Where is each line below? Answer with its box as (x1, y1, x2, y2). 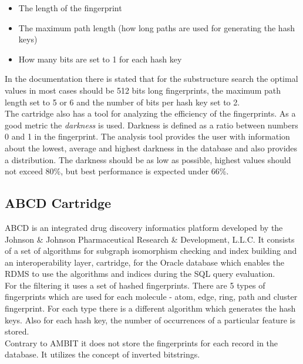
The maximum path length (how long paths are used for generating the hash (18, 21, 295, 34)
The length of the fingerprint (18, 2, 122, 14)
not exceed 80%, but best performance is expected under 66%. (5, 165, 229, 177)
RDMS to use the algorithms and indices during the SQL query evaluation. (5, 267, 275, 280)
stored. (5, 325, 29, 337)
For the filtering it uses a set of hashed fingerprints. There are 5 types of (5, 279, 265, 291)
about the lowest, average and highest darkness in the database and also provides (5, 141, 298, 154)
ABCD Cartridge (5, 194, 112, 212)
